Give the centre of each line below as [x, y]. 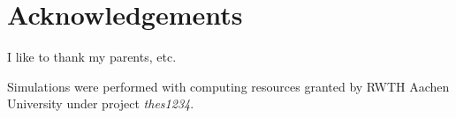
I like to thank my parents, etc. [92, 57]
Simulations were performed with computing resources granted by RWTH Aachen [228, 86]
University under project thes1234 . [101, 103]
